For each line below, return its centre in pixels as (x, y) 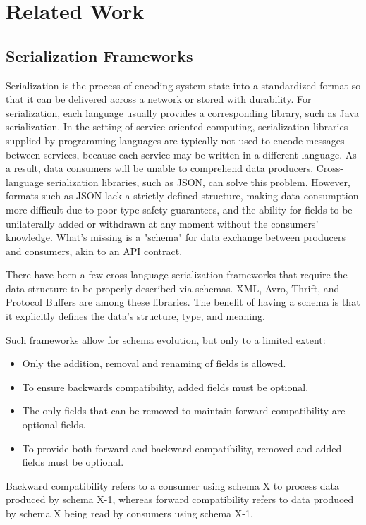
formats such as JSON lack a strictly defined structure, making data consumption (182, 196)
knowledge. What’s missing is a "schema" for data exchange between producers (176, 237)
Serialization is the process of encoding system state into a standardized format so (183, 85)
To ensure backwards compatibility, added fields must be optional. (165, 387)
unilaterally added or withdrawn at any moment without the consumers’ (162, 223)
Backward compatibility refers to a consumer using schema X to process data (172, 485)
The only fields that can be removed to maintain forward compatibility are (184, 410)
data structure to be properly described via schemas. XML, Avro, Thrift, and (173, 288)
